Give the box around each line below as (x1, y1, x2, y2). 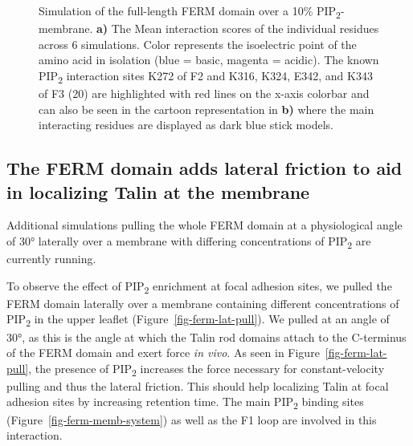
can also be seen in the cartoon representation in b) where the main (39, 100, 374, 117)
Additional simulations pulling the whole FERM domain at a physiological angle (6, 217, 403, 233)
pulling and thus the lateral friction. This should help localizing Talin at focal (6, 377, 389, 394)
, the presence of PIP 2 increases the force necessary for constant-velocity (28, 359, 385, 379)
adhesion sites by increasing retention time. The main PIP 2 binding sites (6, 393, 364, 412)
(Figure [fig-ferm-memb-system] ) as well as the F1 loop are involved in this (6, 411, 377, 428)
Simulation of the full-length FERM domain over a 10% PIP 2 (39, 2, 341, 21)
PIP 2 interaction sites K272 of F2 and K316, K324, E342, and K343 (39, 67, 373, 86)
